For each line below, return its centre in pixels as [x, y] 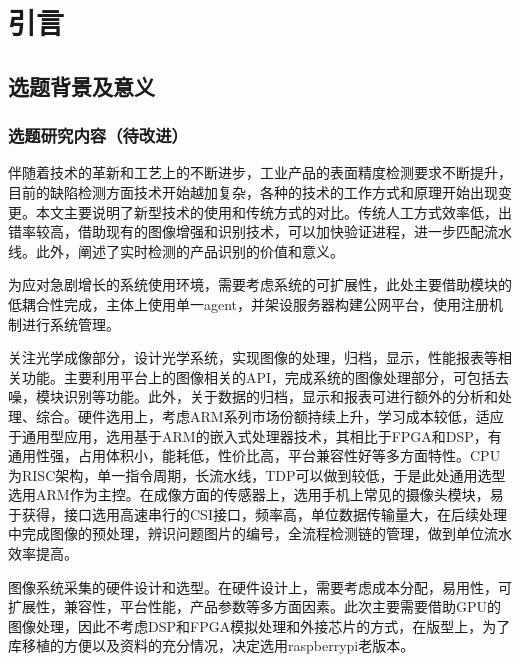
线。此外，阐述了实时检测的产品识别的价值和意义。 [176, 250]
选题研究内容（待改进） [98, 135]
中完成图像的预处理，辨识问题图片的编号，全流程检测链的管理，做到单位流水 [260, 533]
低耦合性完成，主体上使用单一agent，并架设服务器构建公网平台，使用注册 [249, 303]
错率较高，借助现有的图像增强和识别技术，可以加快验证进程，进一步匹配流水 [260, 231]
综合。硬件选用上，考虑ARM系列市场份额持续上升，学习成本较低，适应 [269, 415]
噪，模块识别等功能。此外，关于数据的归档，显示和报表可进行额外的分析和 [253, 396]
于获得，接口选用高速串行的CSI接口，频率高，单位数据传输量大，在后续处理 [257, 513]
